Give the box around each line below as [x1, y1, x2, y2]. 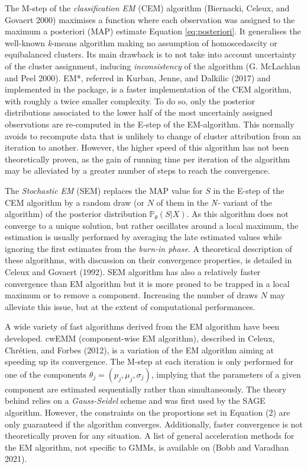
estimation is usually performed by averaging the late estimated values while [5, 231, 282, 243]
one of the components [5, 368, 87, 380]
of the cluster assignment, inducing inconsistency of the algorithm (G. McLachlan [5, 59, 300, 72]
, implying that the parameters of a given [151, 368, 301, 380]
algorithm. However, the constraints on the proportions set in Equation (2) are [5, 406, 290, 418]
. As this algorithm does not [186, 208, 289, 220]
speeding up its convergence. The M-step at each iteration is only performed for [5, 355, 294, 368]
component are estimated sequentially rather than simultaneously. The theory [5, 382, 287, 395]
